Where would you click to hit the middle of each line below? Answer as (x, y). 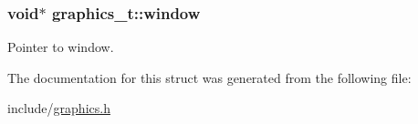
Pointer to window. (61, 47)
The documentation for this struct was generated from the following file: (209, 77)
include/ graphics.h (59, 108)
